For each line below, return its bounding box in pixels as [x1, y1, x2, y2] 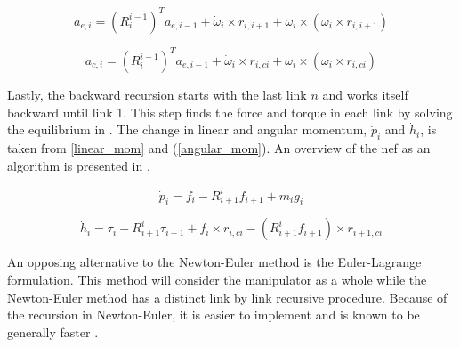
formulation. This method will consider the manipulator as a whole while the [7, 270, 427, 289]
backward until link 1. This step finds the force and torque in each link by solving [7, 102, 453, 121]
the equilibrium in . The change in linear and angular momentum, [7, 120, 367, 139]
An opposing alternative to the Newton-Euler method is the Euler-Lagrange [7, 253, 422, 271]
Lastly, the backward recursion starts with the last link [7, 85, 307, 103]
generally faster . [7, 322, 99, 341]
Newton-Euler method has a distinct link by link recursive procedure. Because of [7, 287, 448, 306]
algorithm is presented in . [7, 156, 150, 174]
